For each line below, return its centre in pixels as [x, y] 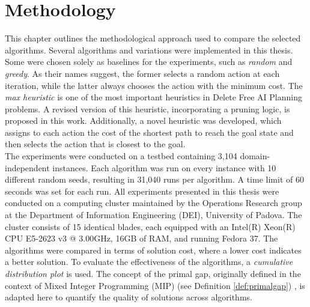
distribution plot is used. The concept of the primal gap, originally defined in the [153, 273]
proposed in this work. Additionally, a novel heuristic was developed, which [143, 120]
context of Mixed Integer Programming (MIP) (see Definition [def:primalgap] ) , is [155, 285]
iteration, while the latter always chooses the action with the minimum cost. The [154, 85]
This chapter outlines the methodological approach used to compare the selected [153, 38]
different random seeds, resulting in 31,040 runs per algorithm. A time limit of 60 [154, 179]
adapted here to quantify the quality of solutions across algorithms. [129, 297]
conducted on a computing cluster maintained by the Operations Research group [153, 203]
